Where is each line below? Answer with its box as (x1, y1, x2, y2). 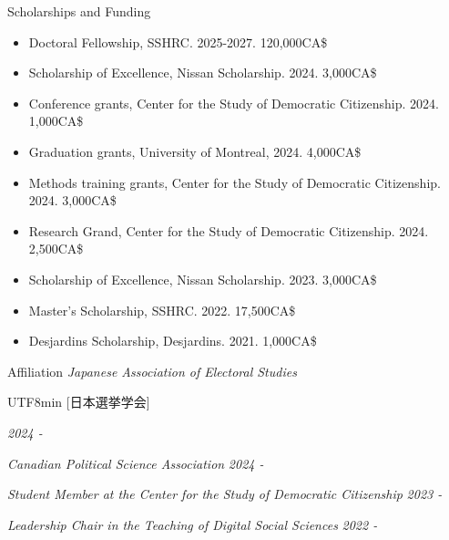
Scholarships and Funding (7, 2, 151, 20)
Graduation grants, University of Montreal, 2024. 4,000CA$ (28, 141, 362, 161)
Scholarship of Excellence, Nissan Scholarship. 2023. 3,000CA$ (28, 269, 377, 288)
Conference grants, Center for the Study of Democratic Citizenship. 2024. (28, 93, 439, 112)
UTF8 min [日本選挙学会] (7, 392, 150, 411)
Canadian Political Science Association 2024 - (7, 453, 264, 472)
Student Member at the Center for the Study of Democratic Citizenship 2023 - (7, 484, 443, 504)
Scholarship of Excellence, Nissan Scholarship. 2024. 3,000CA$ (28, 63, 377, 82)
